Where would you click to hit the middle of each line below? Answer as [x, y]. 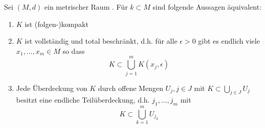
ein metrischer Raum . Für [86, 7]
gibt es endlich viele [229, 41]
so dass [74, 51]
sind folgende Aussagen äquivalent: [207, 7]
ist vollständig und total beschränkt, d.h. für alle [101, 41]
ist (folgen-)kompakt [57, 24]
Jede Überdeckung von [52, 88]
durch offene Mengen [130, 88]
